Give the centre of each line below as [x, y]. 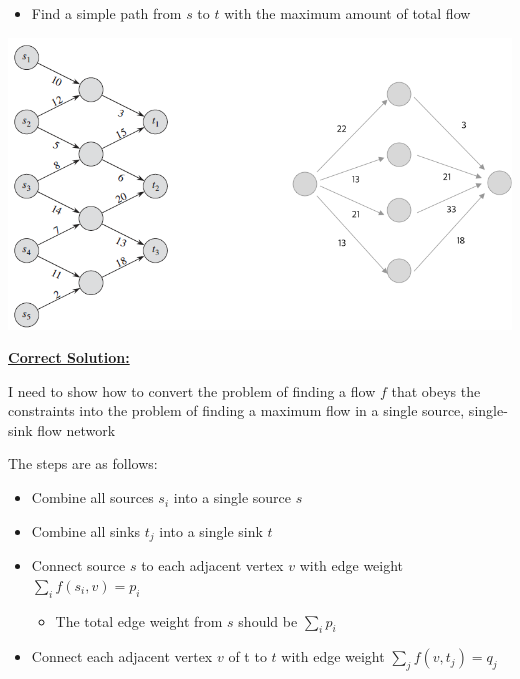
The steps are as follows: [83, 463]
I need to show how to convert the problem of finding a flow [192, 390]
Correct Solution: [69, 357]
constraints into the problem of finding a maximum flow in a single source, [236, 410]
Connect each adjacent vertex [122, 656]
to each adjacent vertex [212, 565]
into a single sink [211, 530]
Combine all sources [92, 497]
